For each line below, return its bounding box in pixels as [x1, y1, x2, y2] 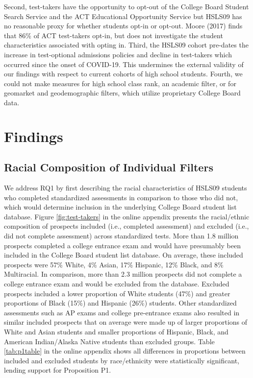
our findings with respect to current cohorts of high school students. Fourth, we [4, 69, 243, 79]
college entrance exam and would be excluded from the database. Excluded [4, 279, 229, 289]
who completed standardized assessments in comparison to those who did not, [4, 192, 238, 202]
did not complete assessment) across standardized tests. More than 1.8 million [4, 231, 239, 241]
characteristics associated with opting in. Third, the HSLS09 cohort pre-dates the [4, 40, 249, 50]
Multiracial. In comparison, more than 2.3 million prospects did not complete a [4, 269, 242, 279]
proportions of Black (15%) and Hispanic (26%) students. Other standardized [4, 298, 237, 308]
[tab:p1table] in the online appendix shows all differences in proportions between [4, 346, 246, 356]
